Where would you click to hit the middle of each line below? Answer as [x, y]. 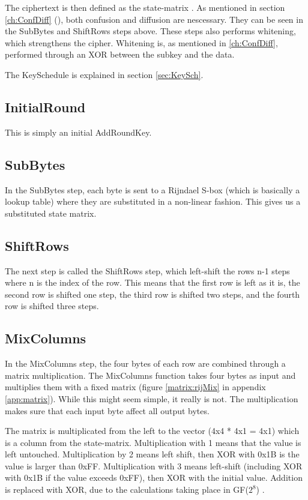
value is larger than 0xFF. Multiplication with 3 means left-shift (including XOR [154, 465]
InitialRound [45, 107]
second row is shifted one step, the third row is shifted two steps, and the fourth [152, 294]
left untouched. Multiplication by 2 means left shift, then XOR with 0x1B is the [152, 454]
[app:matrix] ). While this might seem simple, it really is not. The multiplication [152, 398]
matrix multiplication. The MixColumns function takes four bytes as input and [150, 375]
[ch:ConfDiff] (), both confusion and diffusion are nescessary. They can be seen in [154, 19]
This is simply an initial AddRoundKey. [78, 132]
